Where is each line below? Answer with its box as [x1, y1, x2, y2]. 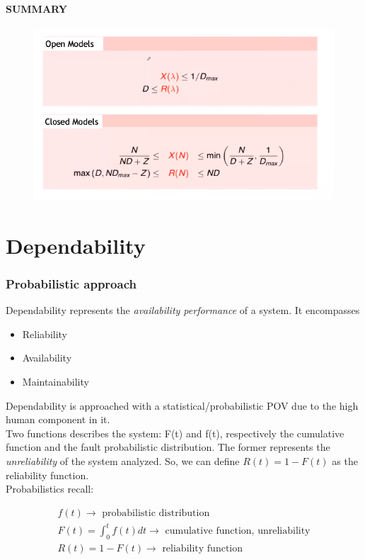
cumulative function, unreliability [165, 526, 311, 537]
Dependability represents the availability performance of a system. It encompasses [6, 303, 360, 318]
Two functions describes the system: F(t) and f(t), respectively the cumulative [6, 425, 344, 440]
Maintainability [22, 374, 89, 388]
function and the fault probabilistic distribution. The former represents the [6, 439, 330, 454]
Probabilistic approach [6, 274, 137, 292]
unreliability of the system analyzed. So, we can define [6, 453, 240, 468]
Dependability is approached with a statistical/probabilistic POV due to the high [6, 398, 359, 413]
